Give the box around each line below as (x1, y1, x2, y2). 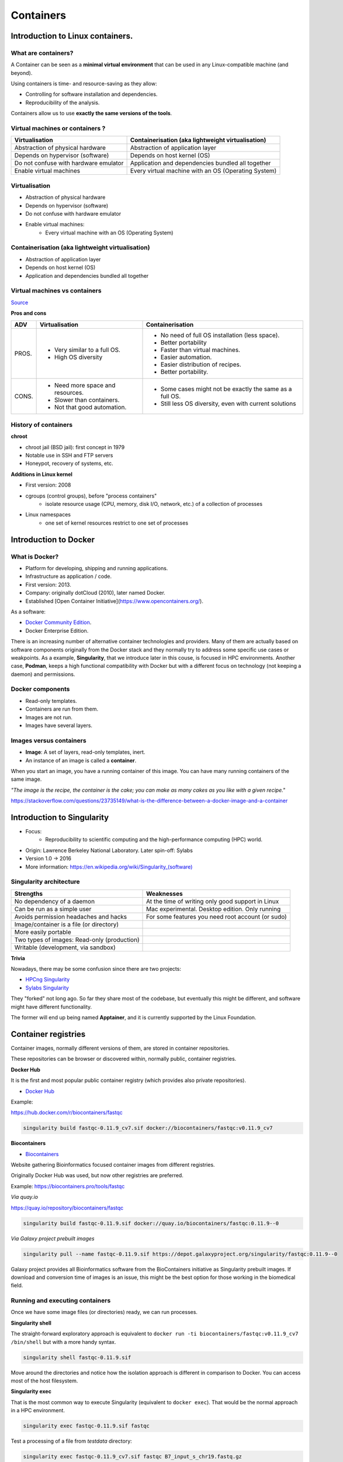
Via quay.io (11, 1194, 38, 1201)
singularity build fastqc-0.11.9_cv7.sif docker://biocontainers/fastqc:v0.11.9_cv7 (23, 1125, 273, 1132)
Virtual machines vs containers (11, 287, 102, 295)
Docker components (11, 685, 70, 693)
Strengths (14, 889, 43, 898)
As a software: (11, 608, 46, 615)
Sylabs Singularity (25, 984, 70, 991)
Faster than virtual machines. (160, 346, 241, 354)
